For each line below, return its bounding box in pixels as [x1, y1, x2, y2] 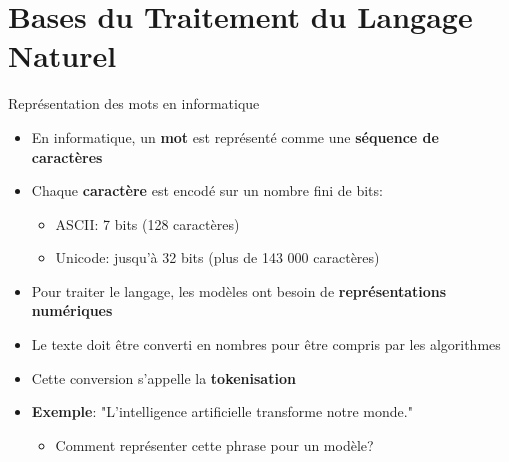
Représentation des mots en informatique [8, 93, 260, 114]
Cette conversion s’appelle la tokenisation [31, 367, 296, 388]
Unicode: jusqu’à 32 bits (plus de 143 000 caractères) [55, 247, 380, 268]
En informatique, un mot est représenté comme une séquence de [31, 126, 439, 147]
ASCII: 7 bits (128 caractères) [55, 213, 240, 234]
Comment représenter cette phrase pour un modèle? [55, 434, 374, 455]
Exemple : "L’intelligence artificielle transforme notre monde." [31, 401, 413, 422]
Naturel [8, 35, 117, 76]
